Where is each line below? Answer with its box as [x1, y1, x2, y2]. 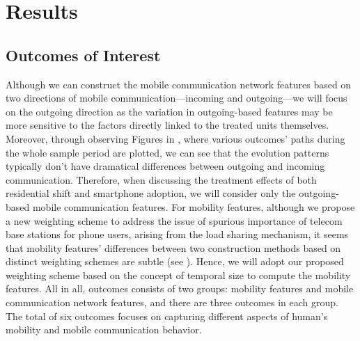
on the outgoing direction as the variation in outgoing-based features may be [6, 104, 333, 118]
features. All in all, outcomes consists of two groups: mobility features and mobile [6, 281, 354, 296]
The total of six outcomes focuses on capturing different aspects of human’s [6, 308, 328, 323]
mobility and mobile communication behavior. [6, 322, 202, 337]
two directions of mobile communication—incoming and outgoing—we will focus [6, 90, 347, 105]
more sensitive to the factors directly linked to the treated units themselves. [6, 118, 329, 132]
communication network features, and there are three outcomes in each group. [6, 295, 338, 310]
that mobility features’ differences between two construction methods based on [6, 240, 341, 255]
